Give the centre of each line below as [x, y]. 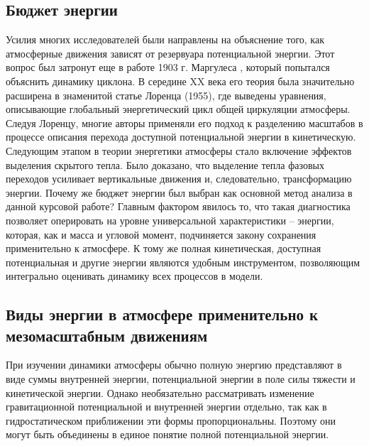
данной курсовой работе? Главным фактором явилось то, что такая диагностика [178, 206]
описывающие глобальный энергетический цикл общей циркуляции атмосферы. [178, 109]
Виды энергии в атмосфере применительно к [162, 314]
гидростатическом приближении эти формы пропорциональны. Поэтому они [171, 420]
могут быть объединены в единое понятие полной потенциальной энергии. [167, 434]
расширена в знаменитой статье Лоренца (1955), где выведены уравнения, [166, 95]
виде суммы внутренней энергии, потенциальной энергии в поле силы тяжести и [181, 379]
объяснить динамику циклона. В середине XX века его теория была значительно [180, 81]
